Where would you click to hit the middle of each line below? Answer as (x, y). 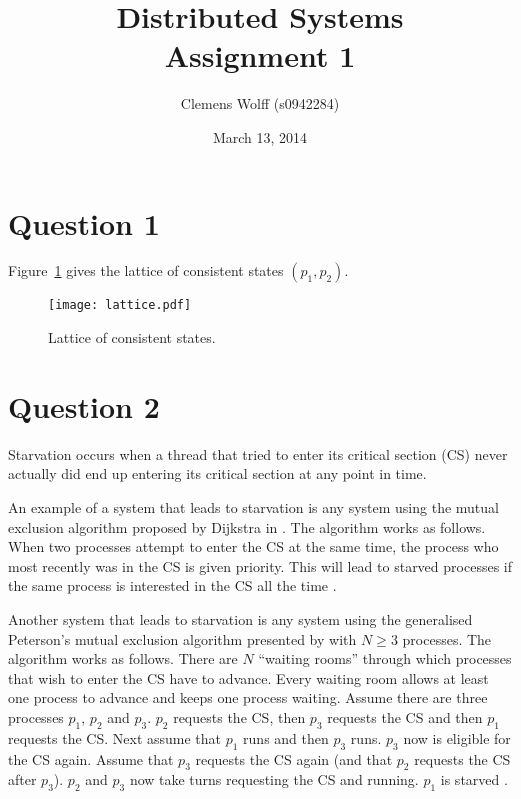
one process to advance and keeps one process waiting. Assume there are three (248, 697)
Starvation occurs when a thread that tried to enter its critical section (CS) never (258, 453)
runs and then (286, 737)
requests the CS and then (405, 716)
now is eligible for (457, 737)
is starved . (474, 779)
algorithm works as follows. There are (123, 658)
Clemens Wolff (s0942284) (260, 103)
